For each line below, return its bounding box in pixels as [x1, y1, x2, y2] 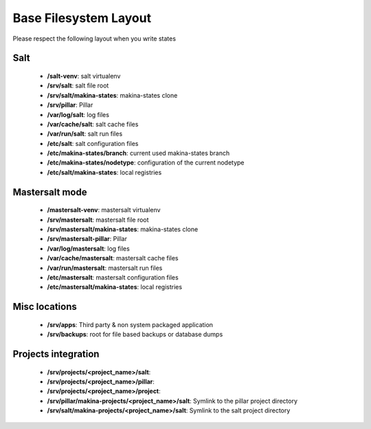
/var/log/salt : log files [47, 110, 110, 118]
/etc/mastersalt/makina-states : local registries [47, 283, 182, 291]
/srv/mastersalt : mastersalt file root [47, 216, 149, 224]
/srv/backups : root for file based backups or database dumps [47, 331, 223, 339]
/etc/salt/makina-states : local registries [47, 168, 162, 176]
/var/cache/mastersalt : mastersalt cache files [47, 254, 179, 262]
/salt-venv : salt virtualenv [47, 72, 121, 80]
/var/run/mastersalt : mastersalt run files [47, 264, 163, 272]
